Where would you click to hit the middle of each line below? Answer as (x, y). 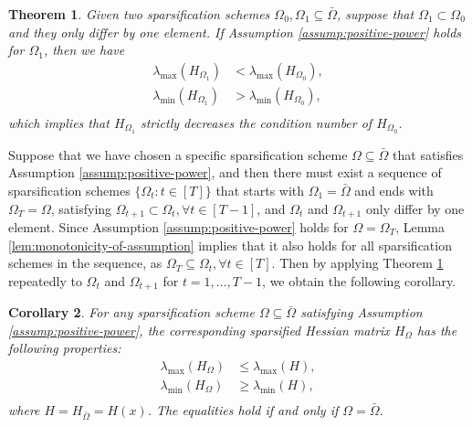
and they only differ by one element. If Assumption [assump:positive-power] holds (235, 32)
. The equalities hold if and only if (243, 410)
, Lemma (420, 226)
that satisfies (428, 154)
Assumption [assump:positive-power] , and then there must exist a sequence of (225, 172)
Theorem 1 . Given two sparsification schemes (139, 14)
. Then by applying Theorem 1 (357, 263)
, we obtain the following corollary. (359, 280)
